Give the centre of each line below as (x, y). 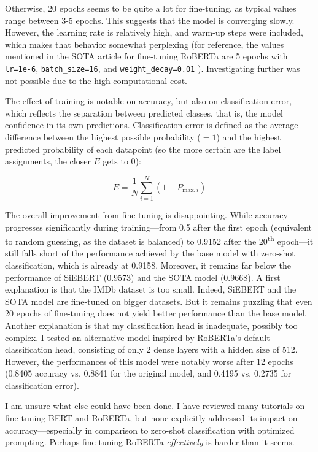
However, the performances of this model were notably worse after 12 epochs (149, 361)
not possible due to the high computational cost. (96, 80)
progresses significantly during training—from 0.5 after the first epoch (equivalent (159, 227)
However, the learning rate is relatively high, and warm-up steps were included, (154, 32)
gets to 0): (122, 161)
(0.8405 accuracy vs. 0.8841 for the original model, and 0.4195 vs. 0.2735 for (148, 373)
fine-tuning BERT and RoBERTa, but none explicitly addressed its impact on (151, 418)
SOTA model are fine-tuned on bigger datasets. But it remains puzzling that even (159, 301)
